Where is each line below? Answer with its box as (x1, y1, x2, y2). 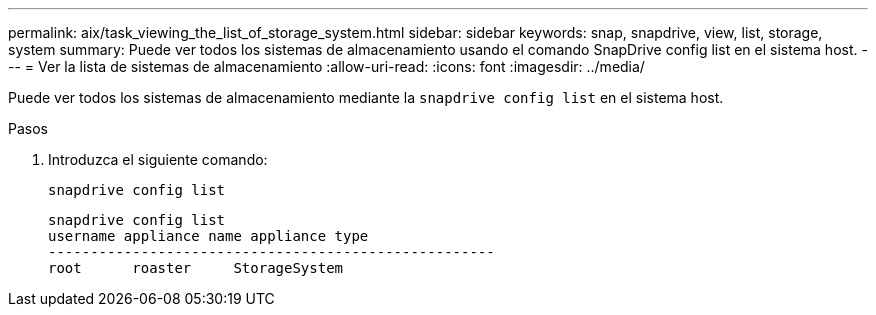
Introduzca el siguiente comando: (48, 151, 268, 168)
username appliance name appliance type (48, 228, 369, 244)
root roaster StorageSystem (48, 260, 344, 276)
